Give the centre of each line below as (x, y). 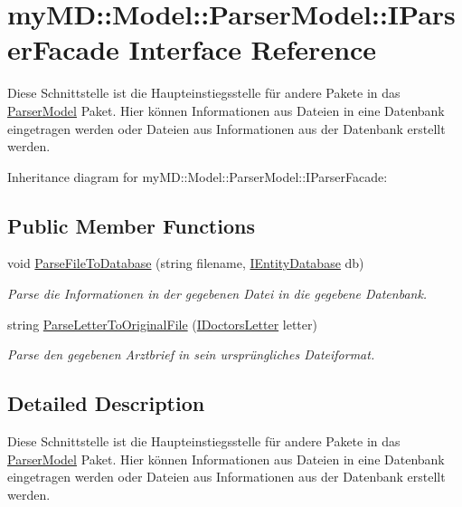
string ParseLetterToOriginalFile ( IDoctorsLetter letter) (162, 324)
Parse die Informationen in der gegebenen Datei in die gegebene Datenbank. (217, 294)
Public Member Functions (131, 225)
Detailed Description (106, 403)
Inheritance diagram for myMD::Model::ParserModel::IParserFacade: (198, 176)
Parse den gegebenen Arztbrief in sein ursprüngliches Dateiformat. (191, 354)
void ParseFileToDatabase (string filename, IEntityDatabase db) (186, 263)
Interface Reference (253, 49)
